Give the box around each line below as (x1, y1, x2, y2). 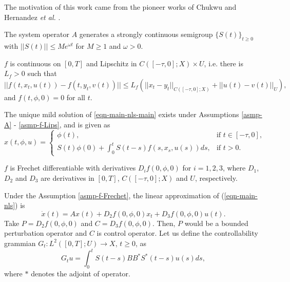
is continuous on (10, 58, 61, 68)
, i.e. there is (204, 58, 243, 68)
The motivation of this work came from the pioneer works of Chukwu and (4, 2, 237, 12)
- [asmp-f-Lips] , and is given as (14, 119, 110, 129)
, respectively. (195, 173, 238, 183)
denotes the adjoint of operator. (31, 268, 130, 278)
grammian (4, 237, 36, 248)
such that (27, 68, 57, 79)
